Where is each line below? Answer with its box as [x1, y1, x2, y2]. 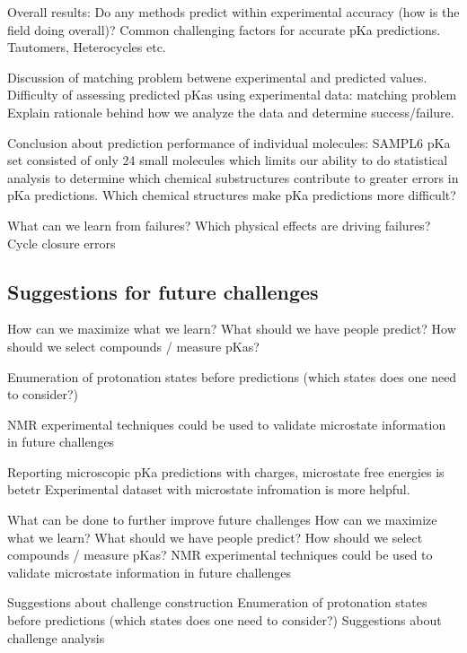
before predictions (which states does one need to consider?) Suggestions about [7, 611, 442, 630]
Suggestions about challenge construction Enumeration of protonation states [7, 593, 427, 612]
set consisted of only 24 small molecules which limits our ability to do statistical [7, 151, 448, 170]
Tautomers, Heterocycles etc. [7, 38, 166, 57]
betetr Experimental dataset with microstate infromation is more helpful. [7, 480, 410, 499]
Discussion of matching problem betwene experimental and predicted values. [7, 67, 427, 86]
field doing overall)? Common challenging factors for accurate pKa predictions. [7, 20, 441, 39]
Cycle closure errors [7, 233, 116, 252]
